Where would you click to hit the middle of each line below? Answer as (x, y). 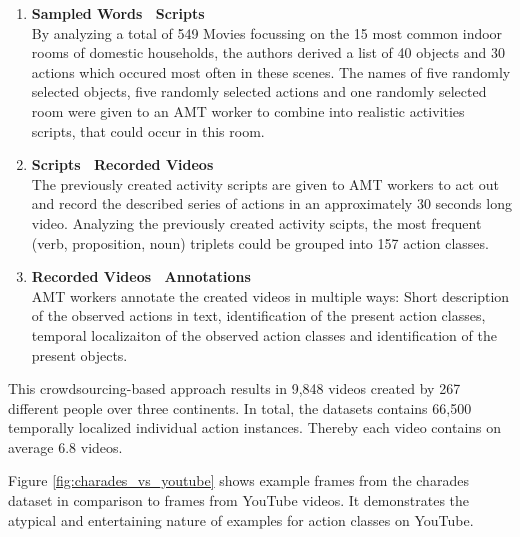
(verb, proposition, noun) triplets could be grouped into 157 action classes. (260, 242)
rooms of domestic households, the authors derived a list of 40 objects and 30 (268, 52)
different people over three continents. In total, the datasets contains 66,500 (240, 407)
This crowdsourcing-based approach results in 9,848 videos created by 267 (234, 388)
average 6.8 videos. (65, 446)
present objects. (79, 354)
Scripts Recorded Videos (122, 164)
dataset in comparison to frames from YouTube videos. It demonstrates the (239, 500)
